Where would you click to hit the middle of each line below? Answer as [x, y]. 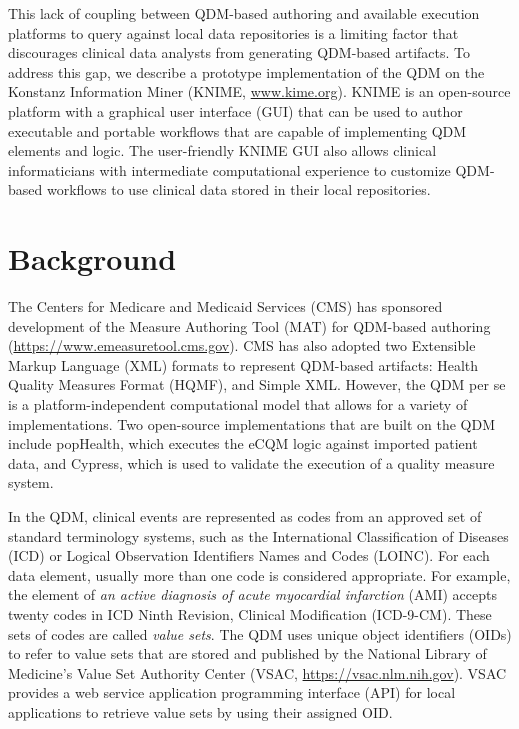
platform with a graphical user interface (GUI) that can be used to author [235, 110]
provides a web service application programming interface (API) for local [232, 692]
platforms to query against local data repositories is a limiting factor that [233, 32]
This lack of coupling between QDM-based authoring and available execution [244, 13]
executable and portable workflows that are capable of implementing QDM [237, 130]
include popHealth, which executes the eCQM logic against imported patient [243, 443]
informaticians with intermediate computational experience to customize [229, 169]
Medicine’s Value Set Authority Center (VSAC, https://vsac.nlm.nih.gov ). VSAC [257, 672]
